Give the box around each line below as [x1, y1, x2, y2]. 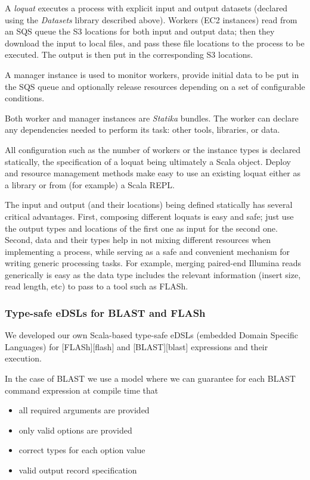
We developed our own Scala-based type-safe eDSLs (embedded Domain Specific [5, 329, 298, 341]
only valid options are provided [18, 423, 132, 436]
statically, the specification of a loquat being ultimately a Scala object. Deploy [5, 155, 291, 167]
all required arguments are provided [18, 404, 150, 416]
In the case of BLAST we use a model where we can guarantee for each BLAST [5, 372, 296, 385]
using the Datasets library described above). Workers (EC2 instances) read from [5, 13, 297, 26]
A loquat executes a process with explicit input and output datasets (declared [5, 2, 288, 14]
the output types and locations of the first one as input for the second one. [5, 222, 278, 234]
